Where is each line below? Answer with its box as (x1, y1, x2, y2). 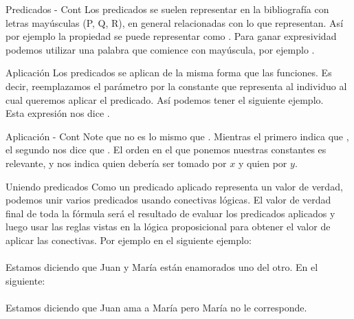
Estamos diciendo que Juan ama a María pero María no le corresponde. (5, 300, 307, 314)
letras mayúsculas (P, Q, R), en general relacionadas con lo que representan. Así (5, 15, 344, 30)
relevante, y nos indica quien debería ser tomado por (5, 155, 227, 170)
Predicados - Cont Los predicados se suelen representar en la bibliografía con (5, 2, 329, 16)
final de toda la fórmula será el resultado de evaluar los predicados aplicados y (5, 206, 335, 220)
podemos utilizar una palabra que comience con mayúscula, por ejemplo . (5, 42, 315, 56)
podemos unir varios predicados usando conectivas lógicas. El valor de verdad (5, 192, 331, 207)
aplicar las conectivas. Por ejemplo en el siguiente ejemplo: (5, 232, 252, 247)
